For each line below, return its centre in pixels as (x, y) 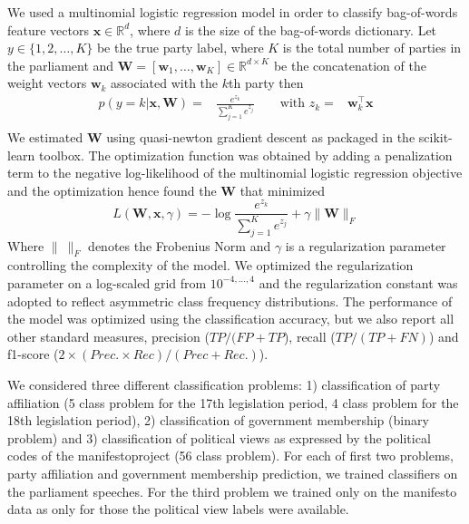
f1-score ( (33, 354)
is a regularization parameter (366, 245)
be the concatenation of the (350, 65)
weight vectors (47, 83)
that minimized (282, 190)
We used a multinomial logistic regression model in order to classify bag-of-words (233, 12)
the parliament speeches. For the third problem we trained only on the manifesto (232, 491)
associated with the (165, 83)
